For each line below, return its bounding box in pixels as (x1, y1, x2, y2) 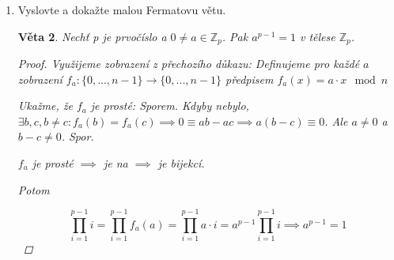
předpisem (225, 70, 274, 87)
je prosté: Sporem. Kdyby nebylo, (90, 97, 249, 114)
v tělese (299, 28, 335, 44)
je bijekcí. (157, 155, 205, 171)
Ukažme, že (17, 97, 73, 114)
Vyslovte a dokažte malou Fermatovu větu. (17, 2, 226, 17)
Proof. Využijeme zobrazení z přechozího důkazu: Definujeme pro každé (17, 55, 360, 72)
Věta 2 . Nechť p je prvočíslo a (17, 28, 167, 44)
